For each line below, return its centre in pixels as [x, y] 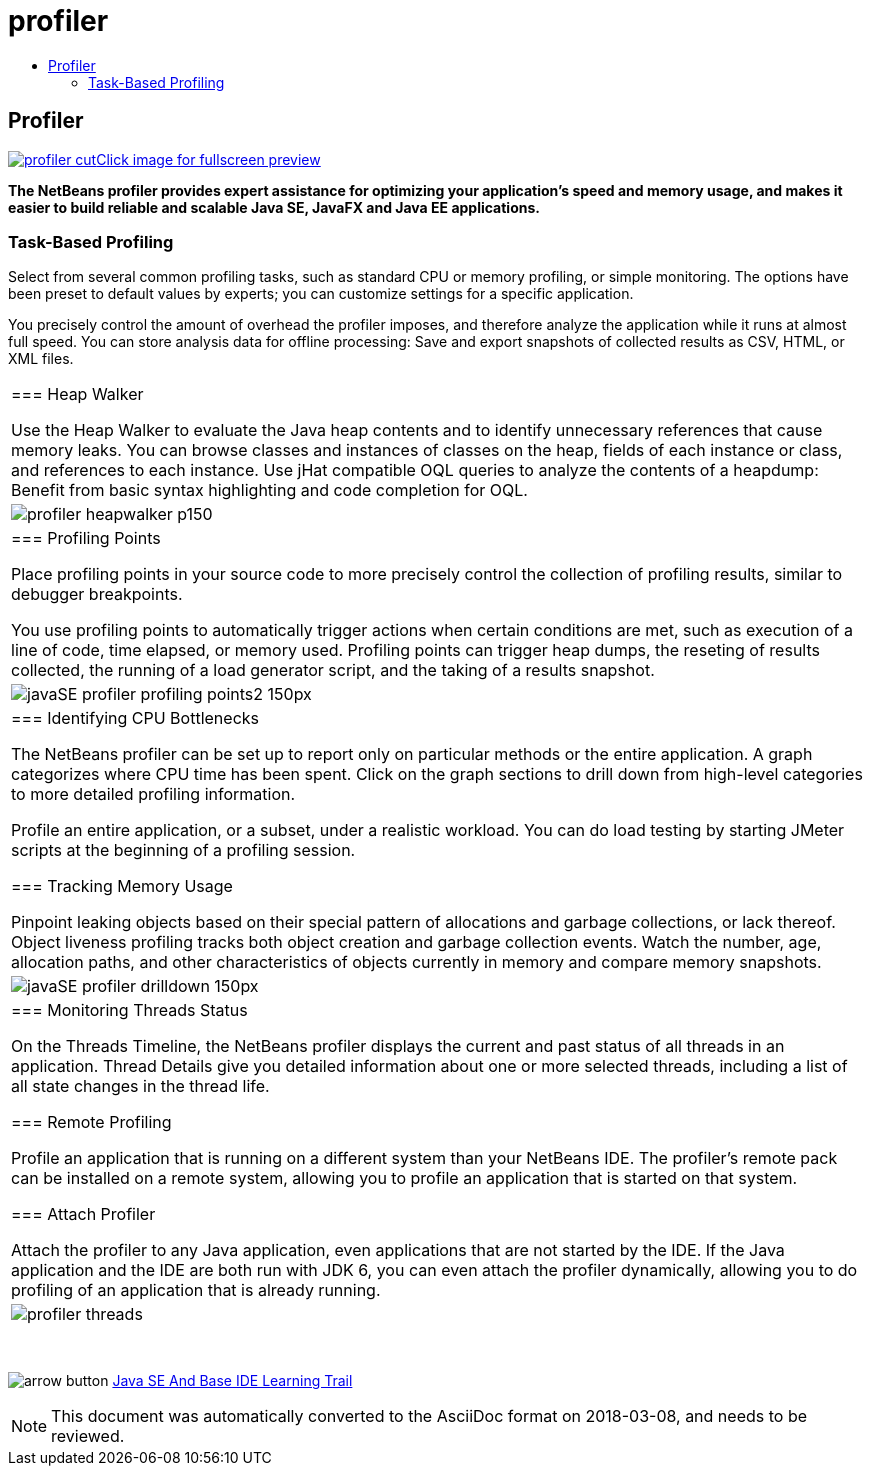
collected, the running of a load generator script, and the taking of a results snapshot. [333, 670]
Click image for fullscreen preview [208, 159]
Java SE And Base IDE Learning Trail [232, 1381]
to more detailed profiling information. [153, 794]
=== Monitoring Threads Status [129, 1010]
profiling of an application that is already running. [196, 1290]
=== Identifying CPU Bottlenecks [135, 718]
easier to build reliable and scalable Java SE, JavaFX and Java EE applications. [274, 207]
